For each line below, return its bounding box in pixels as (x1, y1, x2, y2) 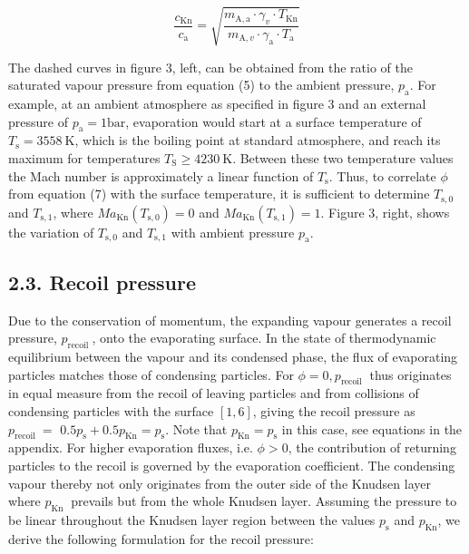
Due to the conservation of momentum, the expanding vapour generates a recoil (8, 310, 452, 329)
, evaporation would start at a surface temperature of (125, 112, 422, 131)
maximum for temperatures (8, 148, 161, 167)
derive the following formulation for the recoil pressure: (8, 529, 314, 548)
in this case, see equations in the (281, 419, 463, 438)
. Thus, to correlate (328, 166, 436, 185)
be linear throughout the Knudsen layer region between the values (8, 510, 376, 529)
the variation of (8, 222, 94, 241)
